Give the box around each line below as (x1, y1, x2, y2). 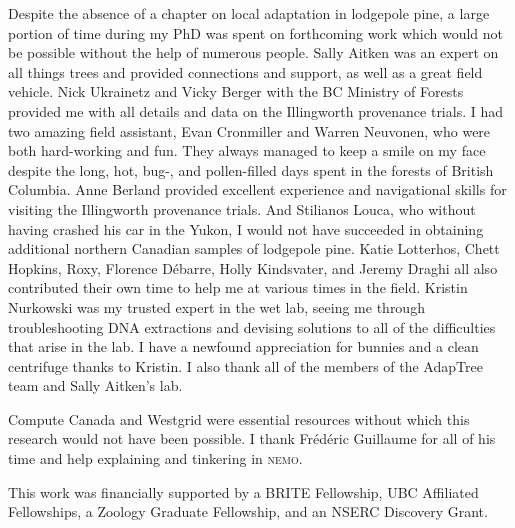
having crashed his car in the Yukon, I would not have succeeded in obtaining (8, 218, 484, 239)
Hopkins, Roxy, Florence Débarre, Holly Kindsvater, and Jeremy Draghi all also (8, 257, 498, 278)
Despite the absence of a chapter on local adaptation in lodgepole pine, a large (8, 3, 490, 23)
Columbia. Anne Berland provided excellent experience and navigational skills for (8, 179, 507, 200)
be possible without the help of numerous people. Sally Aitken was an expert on (8, 42, 499, 63)
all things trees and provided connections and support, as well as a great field (8, 61, 483, 82)
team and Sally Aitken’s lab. (8, 375, 183, 396)
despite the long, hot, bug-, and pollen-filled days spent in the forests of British (8, 159, 494, 180)
